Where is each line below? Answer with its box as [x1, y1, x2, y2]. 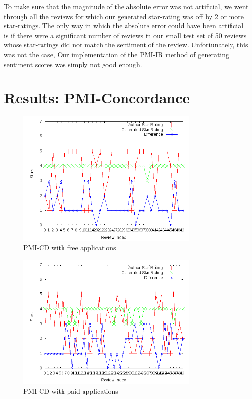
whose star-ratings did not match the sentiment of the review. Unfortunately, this [4, 40, 248, 50]
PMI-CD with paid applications [23, 385, 118, 396]
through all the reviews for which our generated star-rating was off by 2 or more [4, 11, 244, 21]
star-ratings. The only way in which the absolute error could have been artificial [4, 21, 244, 31]
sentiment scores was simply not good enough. [4, 59, 142, 69]
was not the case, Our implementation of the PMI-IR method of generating [4, 49, 230, 59]
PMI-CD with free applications [23, 243, 116, 253]
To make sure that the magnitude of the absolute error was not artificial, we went [4, 1, 249, 11]
